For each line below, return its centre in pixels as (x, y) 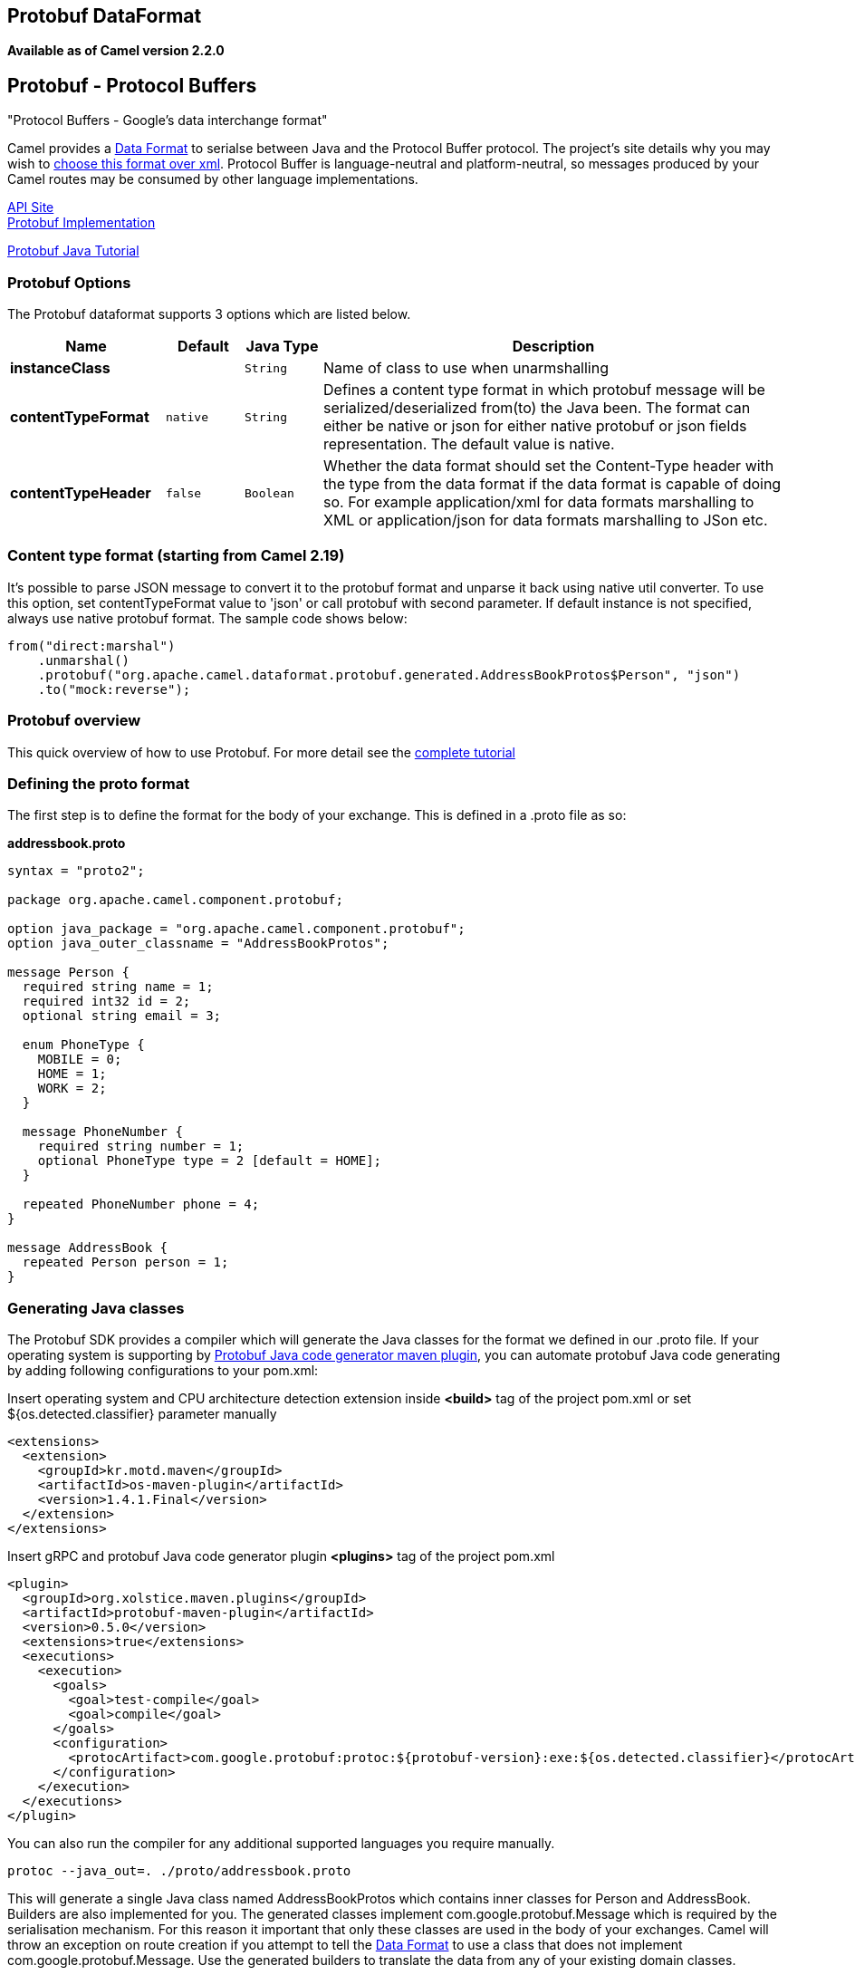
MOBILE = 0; (80, 1060)
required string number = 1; (141, 1146)
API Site (31, 207)
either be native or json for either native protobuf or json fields (535, 426)
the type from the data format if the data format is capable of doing (552, 484)
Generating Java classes (96, 1308)
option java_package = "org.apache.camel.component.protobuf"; (236, 929)
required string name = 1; (118, 987)
